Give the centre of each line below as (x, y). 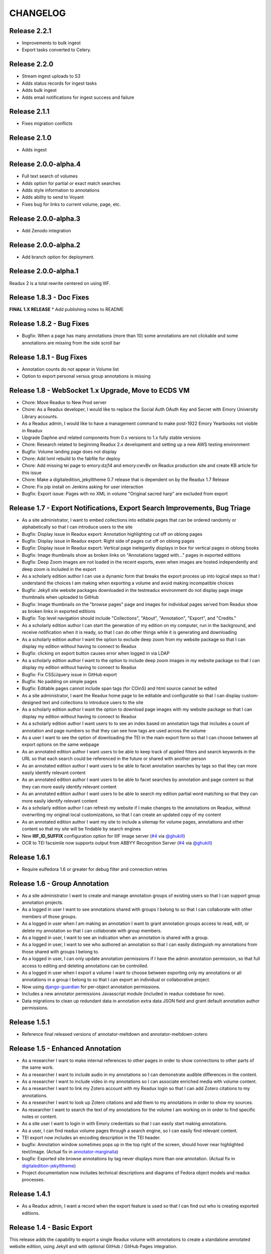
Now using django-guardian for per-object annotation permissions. (91, 987)
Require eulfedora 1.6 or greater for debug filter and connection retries (95, 869)
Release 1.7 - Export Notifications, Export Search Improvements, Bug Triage (130, 508)
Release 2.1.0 (30, 138)
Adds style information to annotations (61, 190)
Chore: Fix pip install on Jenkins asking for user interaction (83, 487)
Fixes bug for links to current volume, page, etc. (71, 204)
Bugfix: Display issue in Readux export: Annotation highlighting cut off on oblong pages (112, 534)
